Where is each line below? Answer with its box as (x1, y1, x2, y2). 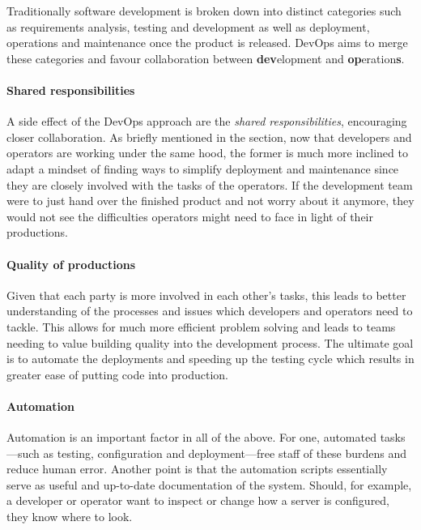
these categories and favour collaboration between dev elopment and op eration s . (6, 49, 405, 66)
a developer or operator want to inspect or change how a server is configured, (6, 492, 390, 509)
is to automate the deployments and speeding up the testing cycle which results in (6, 350, 415, 367)
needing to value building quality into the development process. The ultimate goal (6, 334, 414, 351)
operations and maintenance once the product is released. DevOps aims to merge (6, 34, 408, 51)
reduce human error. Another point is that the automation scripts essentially (6, 460, 388, 477)
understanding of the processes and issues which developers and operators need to (6, 302, 413, 319)
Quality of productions (6, 255, 135, 272)
